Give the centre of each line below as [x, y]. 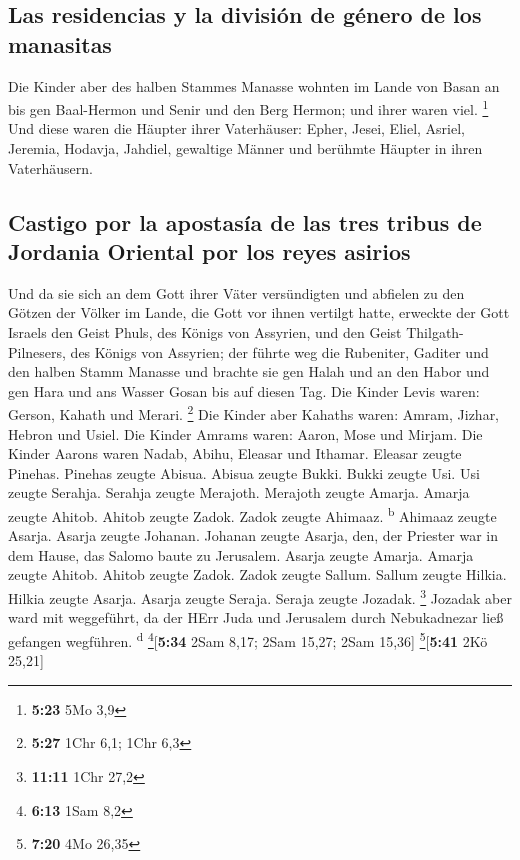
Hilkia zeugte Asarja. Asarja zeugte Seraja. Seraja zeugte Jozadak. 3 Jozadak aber [260, 596]
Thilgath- [435, 332]
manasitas [60, 43]
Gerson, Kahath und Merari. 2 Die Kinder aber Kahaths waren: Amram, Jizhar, [254, 413]
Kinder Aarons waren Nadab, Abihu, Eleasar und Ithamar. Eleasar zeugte [235, 453]
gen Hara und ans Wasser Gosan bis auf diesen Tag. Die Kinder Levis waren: [244, 390]
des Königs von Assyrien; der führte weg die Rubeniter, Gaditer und [279, 351]
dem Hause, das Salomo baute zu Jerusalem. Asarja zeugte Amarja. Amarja [241, 554]
